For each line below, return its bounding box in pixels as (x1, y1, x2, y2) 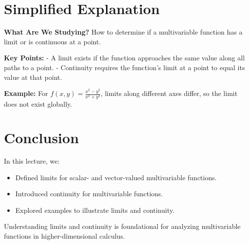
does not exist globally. (4, 99, 72, 109)
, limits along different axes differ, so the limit (101, 88, 238, 98)
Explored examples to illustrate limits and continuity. (15, 205, 175, 215)
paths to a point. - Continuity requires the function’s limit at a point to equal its (4, 62, 245, 72)
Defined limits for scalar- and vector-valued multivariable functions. (15, 172, 217, 182)
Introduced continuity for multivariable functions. (15, 188, 163, 199)
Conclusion (4, 128, 79, 148)
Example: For (4, 88, 48, 98)
